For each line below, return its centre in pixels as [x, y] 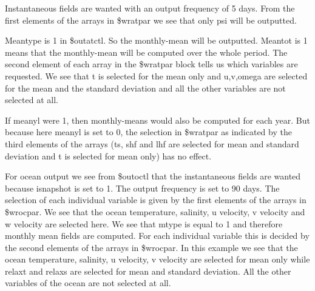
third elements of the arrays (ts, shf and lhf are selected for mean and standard [152, 143]
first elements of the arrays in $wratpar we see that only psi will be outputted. [151, 20]
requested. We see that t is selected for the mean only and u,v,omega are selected [156, 75]
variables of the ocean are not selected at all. [88, 283]
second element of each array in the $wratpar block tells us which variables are [151, 64]
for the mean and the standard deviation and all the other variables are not [145, 88]
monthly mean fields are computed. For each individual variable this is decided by [157, 236]
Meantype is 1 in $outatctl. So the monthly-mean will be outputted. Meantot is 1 [156, 40]
